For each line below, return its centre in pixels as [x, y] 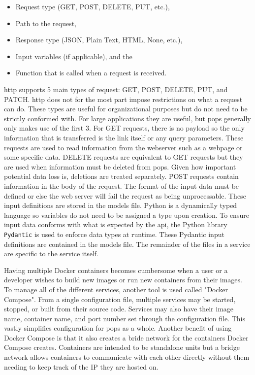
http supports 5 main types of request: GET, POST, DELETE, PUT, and [116, 89]
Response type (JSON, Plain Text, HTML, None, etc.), [99, 40]
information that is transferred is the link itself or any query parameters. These [124, 137]
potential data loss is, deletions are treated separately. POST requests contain [121, 176]
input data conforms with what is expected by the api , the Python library [116, 224]
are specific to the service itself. [51, 254]
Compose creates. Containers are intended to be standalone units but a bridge [122, 347]
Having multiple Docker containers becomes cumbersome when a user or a [116, 270]
